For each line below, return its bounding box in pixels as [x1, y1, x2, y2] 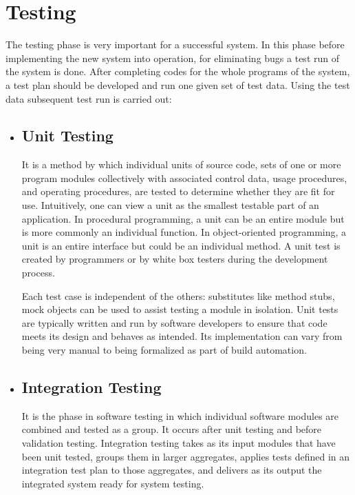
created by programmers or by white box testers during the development [21, 252, 328, 266]
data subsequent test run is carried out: [6, 91, 172, 105]
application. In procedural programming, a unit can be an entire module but [21, 211, 345, 225]
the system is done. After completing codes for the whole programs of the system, [6, 64, 350, 79]
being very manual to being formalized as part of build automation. [21, 343, 307, 357]
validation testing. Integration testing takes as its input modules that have [21, 436, 336, 449]
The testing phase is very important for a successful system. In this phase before [6, 37, 345, 52]
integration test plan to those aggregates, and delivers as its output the [21, 463, 322, 477]
